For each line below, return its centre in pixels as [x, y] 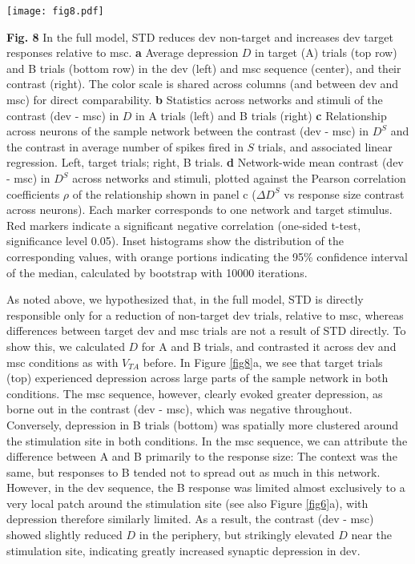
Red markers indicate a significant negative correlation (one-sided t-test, [184, 225]
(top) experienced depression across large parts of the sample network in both [197, 378]
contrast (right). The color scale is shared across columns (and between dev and [203, 84]
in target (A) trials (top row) [326, 52]
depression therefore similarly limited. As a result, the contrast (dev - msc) [190, 519]
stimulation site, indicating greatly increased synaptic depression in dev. [183, 550]
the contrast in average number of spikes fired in [125, 146]
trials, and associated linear [325, 146]
